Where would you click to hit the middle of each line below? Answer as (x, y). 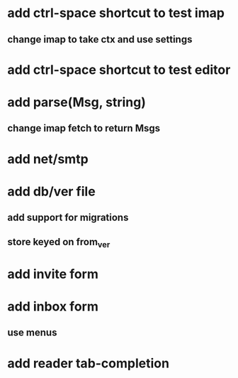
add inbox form (53, 307)
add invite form (53, 274)
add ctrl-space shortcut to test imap (116, 13)
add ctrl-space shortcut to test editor (119, 70)
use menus (32, 333)
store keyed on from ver (59, 243)
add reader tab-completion (89, 363)
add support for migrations (68, 218)
